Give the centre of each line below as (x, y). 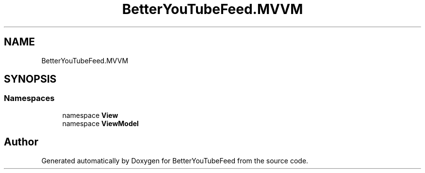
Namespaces (29, 98)
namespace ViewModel (100, 123)
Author (21, 142)
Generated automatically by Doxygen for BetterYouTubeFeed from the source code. (175, 160)
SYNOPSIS (30, 79)
